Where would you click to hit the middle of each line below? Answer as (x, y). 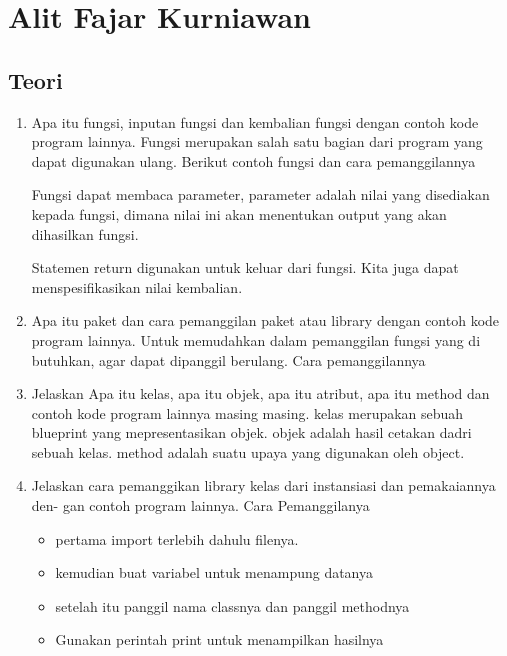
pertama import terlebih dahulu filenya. (177, 538)
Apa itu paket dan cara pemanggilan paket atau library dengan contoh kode (265, 320)
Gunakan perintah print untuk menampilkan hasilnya (219, 639)
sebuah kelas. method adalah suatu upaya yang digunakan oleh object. (248, 451)
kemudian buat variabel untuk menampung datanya (214, 572)
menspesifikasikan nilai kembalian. (137, 286)
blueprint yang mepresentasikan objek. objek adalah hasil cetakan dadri (251, 432)
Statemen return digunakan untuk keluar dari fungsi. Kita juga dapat (245, 267)
